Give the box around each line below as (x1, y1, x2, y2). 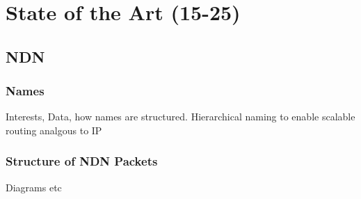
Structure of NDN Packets (6, 152, 158, 170)
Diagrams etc (6, 180, 62, 194)
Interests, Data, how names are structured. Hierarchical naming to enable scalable (6, 109, 355, 124)
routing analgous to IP (6, 122, 102, 137)
